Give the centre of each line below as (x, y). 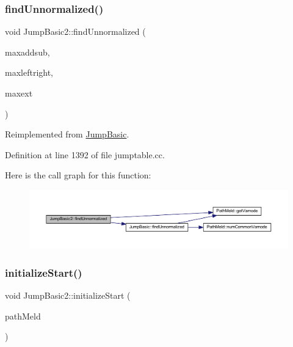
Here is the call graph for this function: (78, 175)
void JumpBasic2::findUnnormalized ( (75, 31)
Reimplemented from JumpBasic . (67, 134)
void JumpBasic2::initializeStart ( (68, 295)
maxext (19, 93)
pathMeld (23, 316)
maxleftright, (29, 72)
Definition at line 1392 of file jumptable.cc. (85, 154)
